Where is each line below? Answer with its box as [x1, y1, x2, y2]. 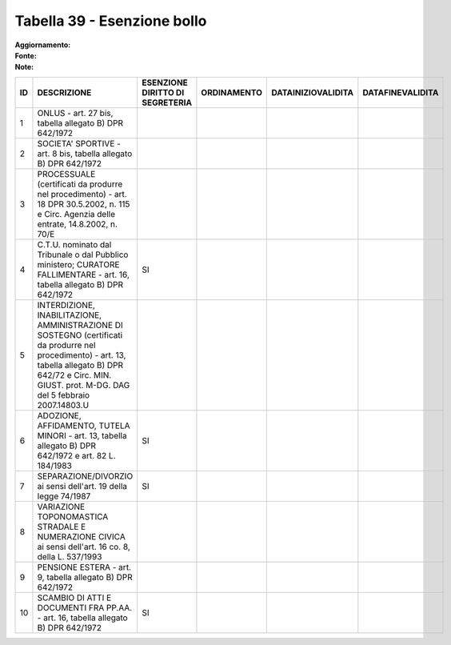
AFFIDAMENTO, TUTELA [37, 420, 130, 431]
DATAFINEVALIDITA [362, 86, 439, 98]
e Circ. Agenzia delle [37, 208, 116, 219]
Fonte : [14, 50, 38, 60]
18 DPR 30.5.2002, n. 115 [37, 198, 130, 210]
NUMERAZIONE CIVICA [37, 531, 126, 542]
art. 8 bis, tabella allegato [37, 148, 133, 159]
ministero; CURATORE [37, 258, 120, 270]
